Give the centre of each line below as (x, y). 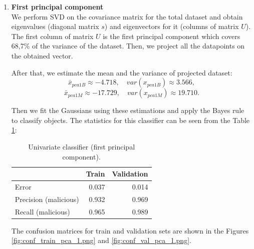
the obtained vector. (42, 55)
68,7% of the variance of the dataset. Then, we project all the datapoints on (128, 46)
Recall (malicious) (42, 211)
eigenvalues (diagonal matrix (55, 26)
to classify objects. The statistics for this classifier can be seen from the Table (131, 120)
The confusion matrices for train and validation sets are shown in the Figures (130, 230)
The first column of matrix (52, 36)
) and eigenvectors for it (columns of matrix (172, 26)
